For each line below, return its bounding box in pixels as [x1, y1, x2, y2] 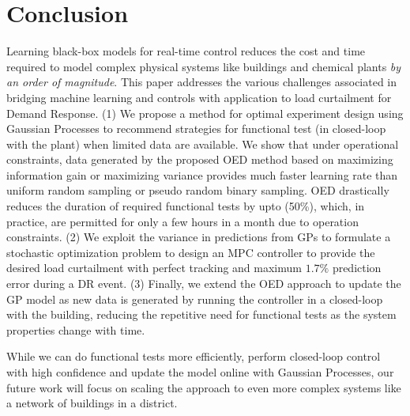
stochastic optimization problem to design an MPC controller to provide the [6, 244, 375, 260]
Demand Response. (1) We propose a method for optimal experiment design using [6, 104, 404, 121]
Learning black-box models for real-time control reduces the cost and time [6, 43, 366, 59]
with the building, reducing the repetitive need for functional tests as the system [6, 306, 397, 323]
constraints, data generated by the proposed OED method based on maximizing [6, 151, 393, 168]
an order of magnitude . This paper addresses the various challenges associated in [6, 74, 397, 90]
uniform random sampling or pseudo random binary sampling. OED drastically [6, 182, 389, 199]
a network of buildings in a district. [6, 395, 178, 411]
